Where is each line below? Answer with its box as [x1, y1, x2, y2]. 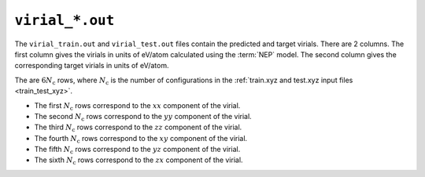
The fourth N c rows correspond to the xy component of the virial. [34, 133, 248, 145]
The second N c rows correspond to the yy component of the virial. [34, 111, 252, 123]
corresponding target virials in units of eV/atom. [14, 61, 169, 70]
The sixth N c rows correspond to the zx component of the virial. [34, 155, 243, 167]
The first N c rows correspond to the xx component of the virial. [34, 100, 241, 112]
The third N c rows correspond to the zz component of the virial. [34, 122, 242, 134]
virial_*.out [14, 12, 115, 29]
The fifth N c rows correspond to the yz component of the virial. [34, 145, 241, 156]
